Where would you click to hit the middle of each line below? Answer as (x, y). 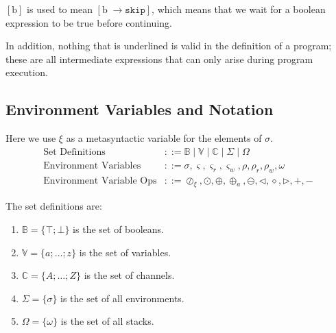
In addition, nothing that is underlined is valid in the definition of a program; (169, 46)
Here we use (31, 138)
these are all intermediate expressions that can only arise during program (159, 59)
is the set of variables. (125, 252)
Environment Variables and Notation (140, 109)
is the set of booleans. (118, 229)
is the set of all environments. (122, 298)
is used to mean (60, 9)
